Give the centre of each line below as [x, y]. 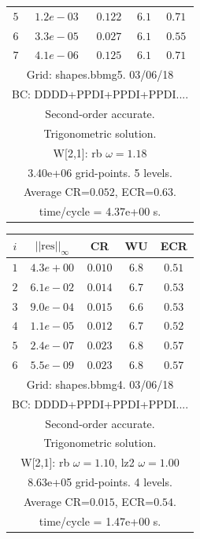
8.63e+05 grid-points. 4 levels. [100, 482]
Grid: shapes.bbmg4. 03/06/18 [100, 384]
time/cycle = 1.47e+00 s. [100, 521]
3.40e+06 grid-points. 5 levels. [100, 172]
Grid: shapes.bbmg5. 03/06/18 [100, 74]
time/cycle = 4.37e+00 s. [100, 211]
